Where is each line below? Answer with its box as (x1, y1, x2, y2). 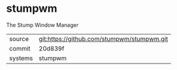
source (9, 34, 29, 43)
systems (9, 54, 33, 62)
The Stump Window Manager (6, 21, 79, 28)
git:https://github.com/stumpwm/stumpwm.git (38, 34, 168, 43)
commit (9, 44, 31, 52)
